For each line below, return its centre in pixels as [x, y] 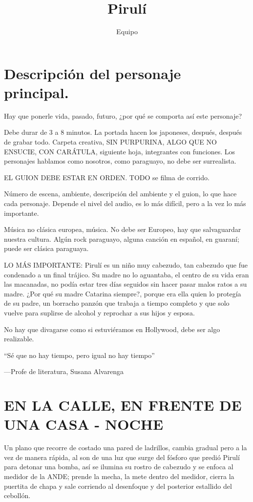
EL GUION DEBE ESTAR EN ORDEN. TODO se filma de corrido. [107, 177]
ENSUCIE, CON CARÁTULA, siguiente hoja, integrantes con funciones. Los [120, 151]
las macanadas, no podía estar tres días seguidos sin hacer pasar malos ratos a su [126, 284]
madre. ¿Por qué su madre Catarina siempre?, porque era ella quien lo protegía [123, 293]
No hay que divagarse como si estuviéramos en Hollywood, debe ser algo [112, 329]
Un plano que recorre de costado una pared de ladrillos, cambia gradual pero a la [126, 448]
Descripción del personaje [93, 73]
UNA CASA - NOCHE [84, 424]
